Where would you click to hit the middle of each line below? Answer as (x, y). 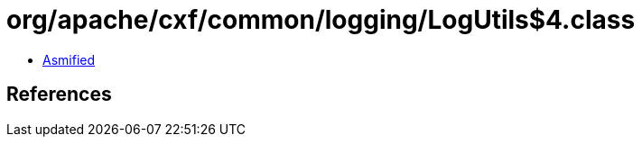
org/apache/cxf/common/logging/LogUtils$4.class (321, 20)
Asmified (69, 59)
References (59, 94)
